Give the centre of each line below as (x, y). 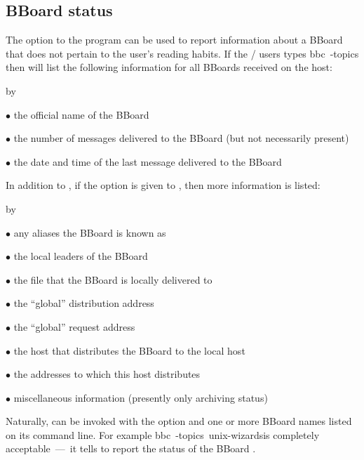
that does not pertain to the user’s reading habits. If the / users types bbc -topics (182, 53)
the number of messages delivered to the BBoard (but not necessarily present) (181, 138)
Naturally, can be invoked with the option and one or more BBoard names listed (179, 421)
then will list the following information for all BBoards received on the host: (169, 67)
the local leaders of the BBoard (81, 256)
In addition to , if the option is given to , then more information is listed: (163, 185)
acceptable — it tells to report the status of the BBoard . (131, 448)
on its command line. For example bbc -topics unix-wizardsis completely (163, 434)
